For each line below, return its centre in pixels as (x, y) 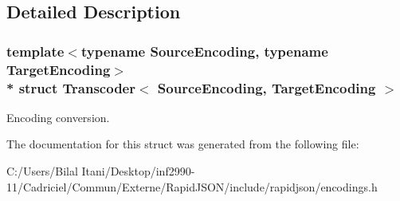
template (35, 51)
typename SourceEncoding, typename (204, 51)
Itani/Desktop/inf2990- (138, 171)
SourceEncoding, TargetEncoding (267, 87)
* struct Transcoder (71, 87)
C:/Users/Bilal (42, 171)
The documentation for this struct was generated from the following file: (183, 144)
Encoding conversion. (58, 117)
